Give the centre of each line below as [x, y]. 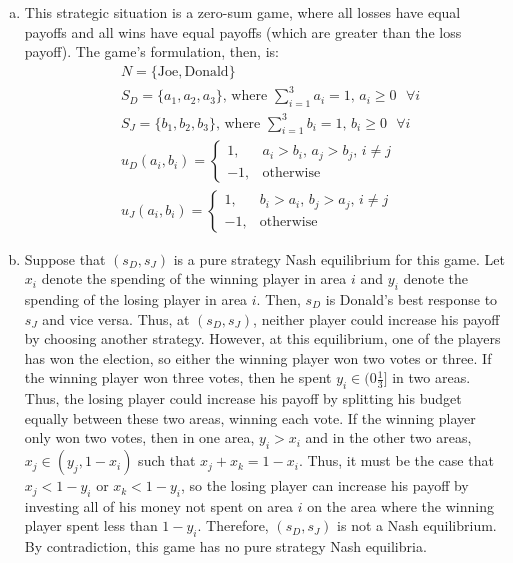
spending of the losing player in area [136, 298]
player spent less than [91, 525]
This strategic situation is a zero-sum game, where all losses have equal [242, 12]
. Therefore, [233, 525]
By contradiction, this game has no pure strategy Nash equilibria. [225, 546]
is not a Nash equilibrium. [417, 525]
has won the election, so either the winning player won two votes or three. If [258, 357]
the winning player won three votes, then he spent [178, 377]
